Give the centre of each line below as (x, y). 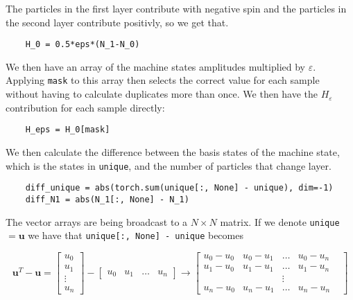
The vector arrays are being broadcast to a (97, 221)
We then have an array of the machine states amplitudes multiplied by (155, 66)
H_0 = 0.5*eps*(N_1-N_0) (83, 45)
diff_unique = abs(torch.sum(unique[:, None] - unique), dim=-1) (179, 188)
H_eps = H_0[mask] (68, 130)
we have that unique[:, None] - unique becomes (136, 235)
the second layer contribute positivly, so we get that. (117, 22)
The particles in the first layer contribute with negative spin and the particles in (176, 8)
